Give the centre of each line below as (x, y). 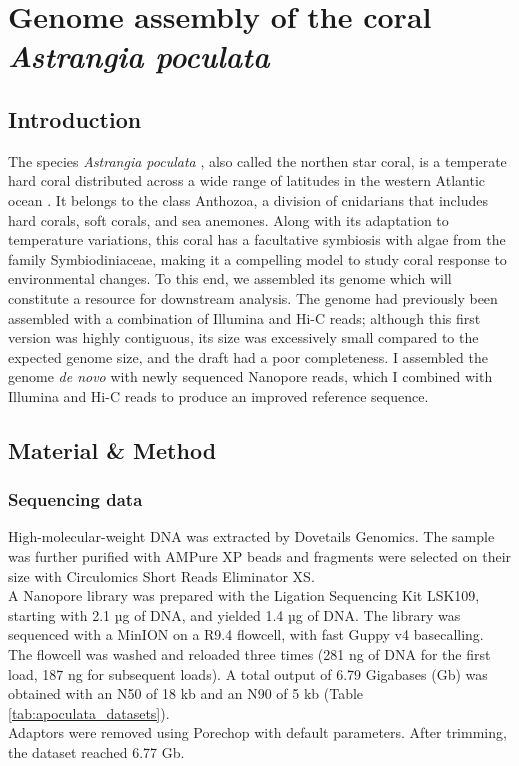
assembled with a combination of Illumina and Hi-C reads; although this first (244, 317)
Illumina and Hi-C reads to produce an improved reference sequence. (218, 395)
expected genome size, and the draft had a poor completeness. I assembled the (248, 356)
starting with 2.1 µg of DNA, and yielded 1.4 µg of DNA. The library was (234, 614)
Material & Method (112, 449)
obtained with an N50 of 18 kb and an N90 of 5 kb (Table (186, 693)
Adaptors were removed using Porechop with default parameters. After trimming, (257, 732)
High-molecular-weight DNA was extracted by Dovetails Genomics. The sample (251, 536)
